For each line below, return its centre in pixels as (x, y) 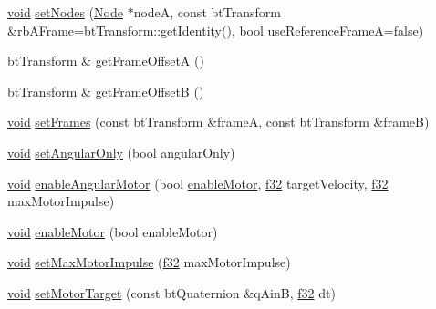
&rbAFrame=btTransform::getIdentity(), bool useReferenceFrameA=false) (216, 30)
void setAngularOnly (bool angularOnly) (121, 152)
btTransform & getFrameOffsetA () (106, 61)
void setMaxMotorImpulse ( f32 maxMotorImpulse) (149, 262)
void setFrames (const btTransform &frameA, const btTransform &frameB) (218, 122)
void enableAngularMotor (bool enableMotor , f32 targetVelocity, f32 (198, 183)
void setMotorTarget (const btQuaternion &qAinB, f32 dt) (171, 292)
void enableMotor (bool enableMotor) (113, 231)
